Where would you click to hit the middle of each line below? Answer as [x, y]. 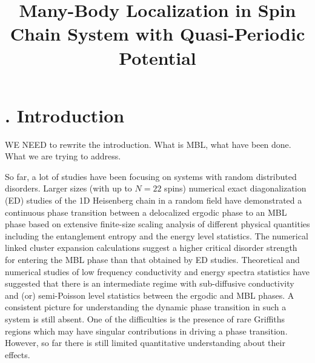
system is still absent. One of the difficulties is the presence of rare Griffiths [145, 319]
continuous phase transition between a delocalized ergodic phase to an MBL [146, 212]
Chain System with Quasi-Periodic [157, 34]
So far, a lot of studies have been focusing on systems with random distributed [151, 176]
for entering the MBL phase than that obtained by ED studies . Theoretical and [152, 260]
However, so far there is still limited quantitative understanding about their [145, 343]
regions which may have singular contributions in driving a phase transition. [146, 331]
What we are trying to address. [63, 156]
